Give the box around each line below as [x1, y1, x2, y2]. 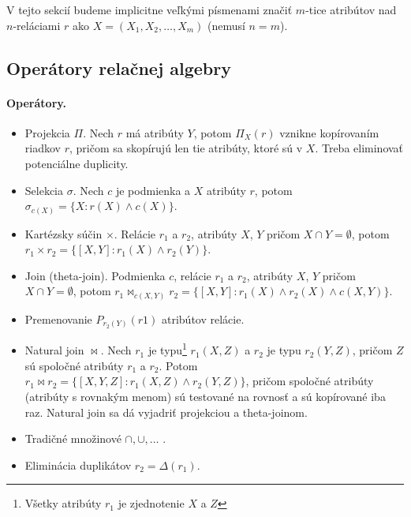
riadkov [24, 140, 61, 156]
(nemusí [207, 17, 245, 33]
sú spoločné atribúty [24, 357, 124, 373]
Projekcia [24, 124, 70, 140]
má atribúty [125, 124, 184, 140]
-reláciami [13, 17, 61, 33]
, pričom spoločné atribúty [245, 373, 374, 389]
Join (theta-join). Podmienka [24, 267, 166, 283]
